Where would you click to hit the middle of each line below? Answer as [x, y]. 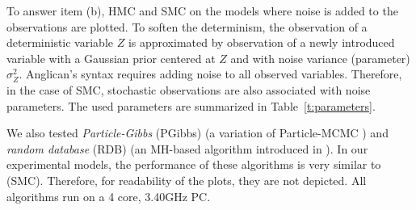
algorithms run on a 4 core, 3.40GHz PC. [109, 196]
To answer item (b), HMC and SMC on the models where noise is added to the [202, 10]
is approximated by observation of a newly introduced [261, 42]
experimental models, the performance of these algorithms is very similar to [194, 164]
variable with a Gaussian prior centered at [111, 58]
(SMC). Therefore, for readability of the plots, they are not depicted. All [187, 180]
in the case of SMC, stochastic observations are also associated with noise [189, 89]
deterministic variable [60, 42]
